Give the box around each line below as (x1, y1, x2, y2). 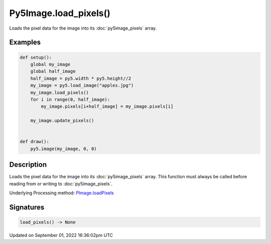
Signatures (9, 203, 45, 211)
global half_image (30, 68, 76, 74)
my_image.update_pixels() (30, 118, 94, 124)
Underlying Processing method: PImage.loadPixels (9, 190, 114, 196)
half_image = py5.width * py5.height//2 (30, 75, 131, 81)
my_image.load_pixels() (30, 89, 89, 95)
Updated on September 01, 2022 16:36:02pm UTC (9, 232, 113, 238)
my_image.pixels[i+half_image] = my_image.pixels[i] (41, 103, 174, 109)
